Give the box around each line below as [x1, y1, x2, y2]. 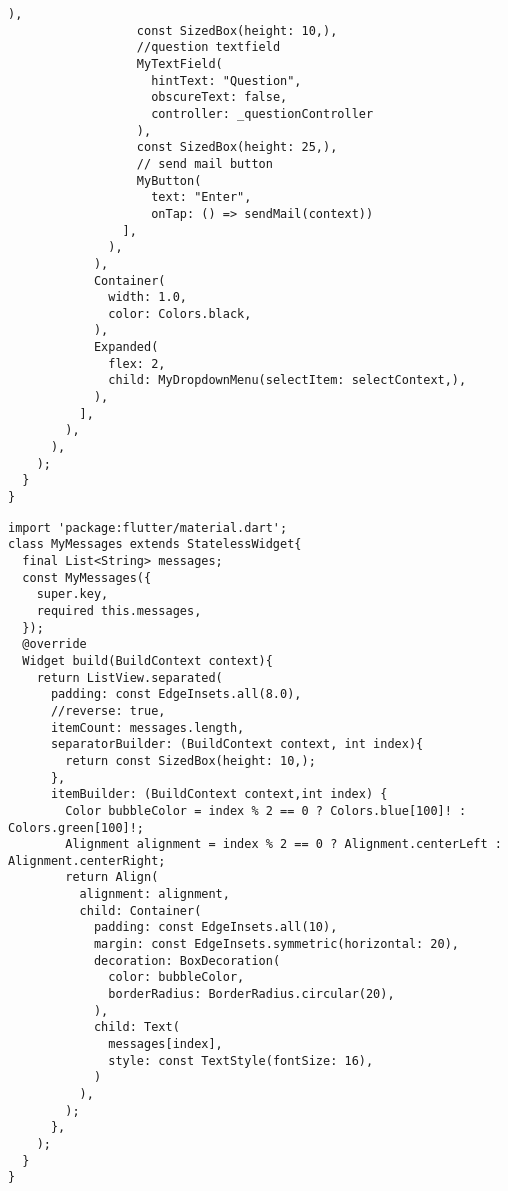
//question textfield [136, 40, 281, 55]
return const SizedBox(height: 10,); [65, 753, 316, 768]
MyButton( [136, 173, 202, 188]
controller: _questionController [151, 106, 374, 121]
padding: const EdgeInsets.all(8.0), [50, 687, 302, 702]
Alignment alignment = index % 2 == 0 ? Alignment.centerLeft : [65, 837, 502, 852]
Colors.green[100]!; [8, 820, 145, 835]
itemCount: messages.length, [50, 720, 245, 735]
